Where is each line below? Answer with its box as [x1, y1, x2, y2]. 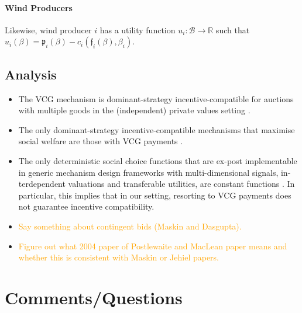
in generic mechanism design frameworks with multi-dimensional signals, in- [18, 166, 291, 178]
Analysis [5, 65, 57, 83]
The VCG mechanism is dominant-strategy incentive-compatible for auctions [18, 92, 294, 105]
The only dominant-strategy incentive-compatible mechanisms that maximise [18, 123, 295, 135]
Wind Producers [5, 1, 73, 13]
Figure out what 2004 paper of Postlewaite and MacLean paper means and [18, 239, 287, 252]
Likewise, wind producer [5, 23, 92, 36]
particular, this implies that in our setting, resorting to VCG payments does [18, 189, 291, 201]
